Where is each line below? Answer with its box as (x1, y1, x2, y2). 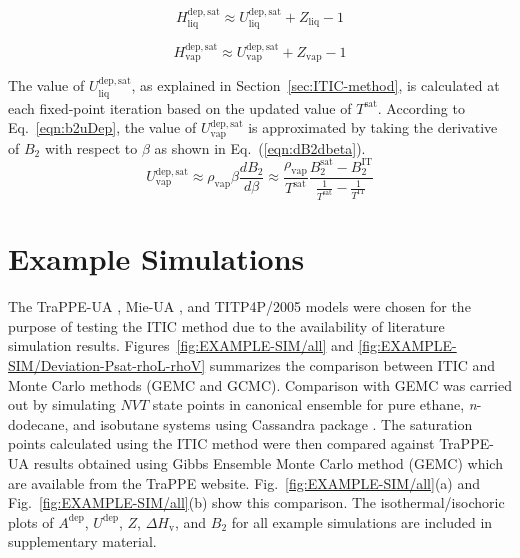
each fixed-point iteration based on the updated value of (8, 97, 352, 118)
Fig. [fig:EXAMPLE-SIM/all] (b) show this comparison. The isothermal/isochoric (8, 492, 505, 513)
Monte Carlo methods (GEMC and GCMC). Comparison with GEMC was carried (8, 374, 512, 395)
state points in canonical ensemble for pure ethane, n (152, 394, 477, 415)
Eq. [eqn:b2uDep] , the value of (8, 117, 197, 138)
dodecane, (8, 413, 69, 434)
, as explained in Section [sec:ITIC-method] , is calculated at (131, 75, 500, 96)
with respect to (44, 137, 138, 158)
